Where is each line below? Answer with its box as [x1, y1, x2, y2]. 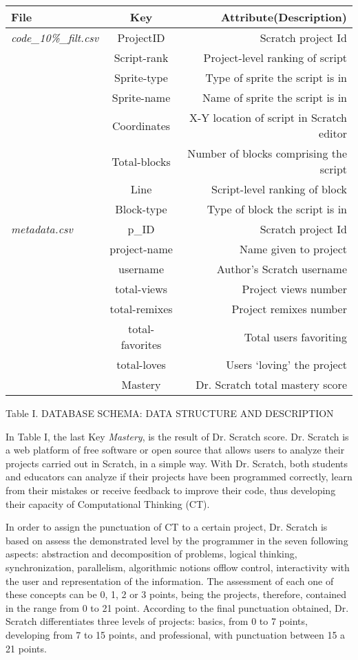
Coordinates [112, 117, 171, 134]
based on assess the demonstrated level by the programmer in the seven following [6, 533, 348, 547]
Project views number [242, 281, 347, 297]
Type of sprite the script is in [205, 70, 347, 85]
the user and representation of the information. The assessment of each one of [6, 573, 334, 588]
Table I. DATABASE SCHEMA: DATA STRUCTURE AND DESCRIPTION [6, 406, 334, 420]
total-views [114, 281, 168, 297]
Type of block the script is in [207, 201, 347, 217]
